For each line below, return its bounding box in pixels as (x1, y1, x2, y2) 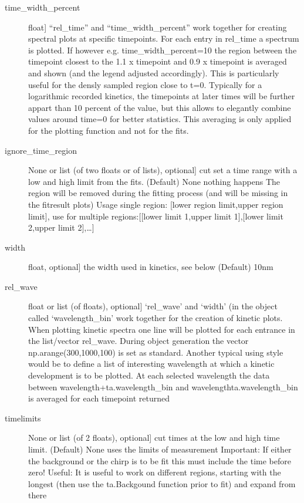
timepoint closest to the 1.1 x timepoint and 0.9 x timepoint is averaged (28, 55, 287, 67)
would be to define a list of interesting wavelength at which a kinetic (28, 357, 275, 370)
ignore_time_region (5, 144, 77, 156)
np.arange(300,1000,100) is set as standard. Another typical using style (28, 346, 283, 358)
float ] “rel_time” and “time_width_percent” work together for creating (28, 21, 287, 33)
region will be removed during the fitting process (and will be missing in (28, 187, 288, 199)
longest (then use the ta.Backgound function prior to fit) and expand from (28, 477, 296, 490)
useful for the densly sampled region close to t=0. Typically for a (28, 78, 262, 90)
